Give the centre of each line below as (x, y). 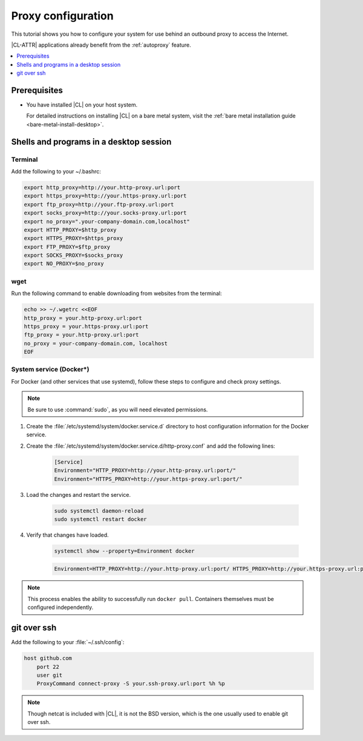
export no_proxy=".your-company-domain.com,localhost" (107, 221)
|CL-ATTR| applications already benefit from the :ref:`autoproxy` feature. (101, 45)
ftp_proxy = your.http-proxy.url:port (81, 335)
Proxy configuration (63, 16)
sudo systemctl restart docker (101, 519)
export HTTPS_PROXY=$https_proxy (74, 238)
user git (50, 675)
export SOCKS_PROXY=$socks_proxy (74, 255)
